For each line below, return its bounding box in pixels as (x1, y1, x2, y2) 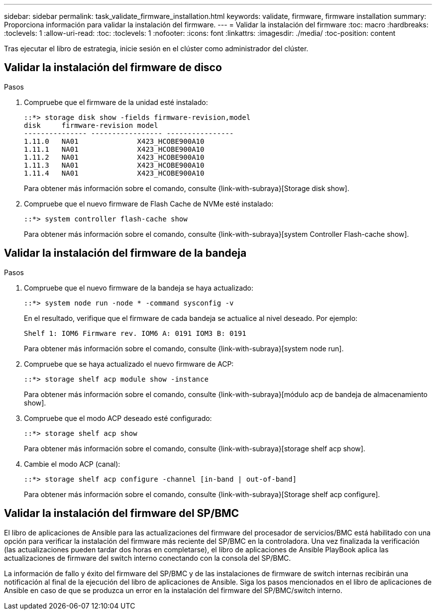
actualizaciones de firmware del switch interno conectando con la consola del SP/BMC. (4, 553, 291, 562)
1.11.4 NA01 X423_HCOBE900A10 (24, 169, 205, 177)
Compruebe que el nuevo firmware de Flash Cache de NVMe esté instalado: (24, 199, 274, 208)
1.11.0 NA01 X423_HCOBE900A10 (24, 137, 205, 145)
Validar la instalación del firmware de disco (4, 61, 222, 74)
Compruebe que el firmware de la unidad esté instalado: (24, 98, 208, 106)
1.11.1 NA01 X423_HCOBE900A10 (24, 145, 205, 153)
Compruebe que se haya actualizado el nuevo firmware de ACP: (24, 359, 234, 368)
